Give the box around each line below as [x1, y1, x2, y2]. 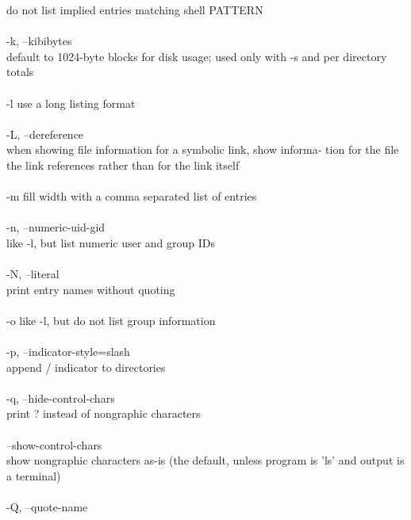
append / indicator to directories [6, 358, 166, 375]
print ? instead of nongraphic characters [6, 405, 201, 422]
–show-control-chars [6, 436, 102, 453]
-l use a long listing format [6, 94, 136, 111]
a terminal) [6, 467, 61, 484]
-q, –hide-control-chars [6, 389, 115, 406]
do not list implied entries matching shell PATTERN [6, 2, 263, 17]
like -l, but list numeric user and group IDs [6, 234, 216, 250]
